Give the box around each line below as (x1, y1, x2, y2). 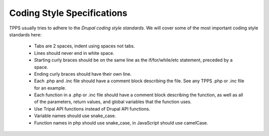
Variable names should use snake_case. (34, 113, 117, 119)
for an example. (34, 85, 67, 91)
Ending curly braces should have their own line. (34, 71, 132, 77)
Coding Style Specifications (9, 7, 128, 18)
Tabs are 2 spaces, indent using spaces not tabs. (34, 43, 135, 49)
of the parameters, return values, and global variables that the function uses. (34, 99, 192, 105)
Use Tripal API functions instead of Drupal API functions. (34, 106, 150, 112)
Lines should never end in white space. (34, 50, 115, 56)
